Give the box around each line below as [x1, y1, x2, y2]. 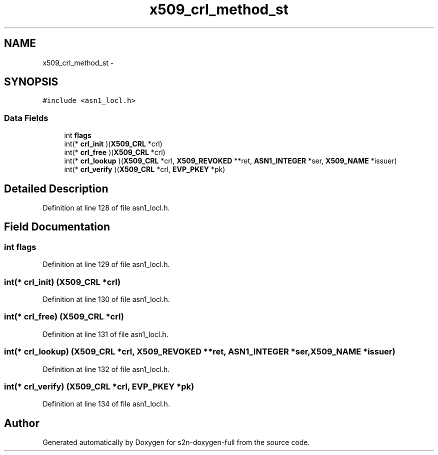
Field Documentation [4, 220, 110, 233]
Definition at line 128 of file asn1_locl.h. [42, 203, 170, 212]
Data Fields [4, 112, 48, 123]
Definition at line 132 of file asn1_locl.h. [42, 364, 170, 373]
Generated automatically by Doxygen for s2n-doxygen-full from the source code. [42, 438, 310, 447]
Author [4, 416, 39, 429]
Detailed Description [4, 182, 108, 195]
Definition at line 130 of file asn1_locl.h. [42, 295, 170, 303]
